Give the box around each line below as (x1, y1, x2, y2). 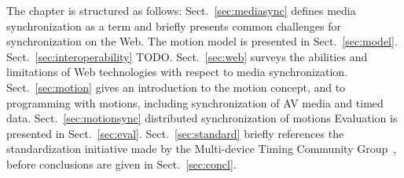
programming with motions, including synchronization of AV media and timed (6, 94, 384, 111)
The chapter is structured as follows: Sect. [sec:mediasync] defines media (6, 2, 356, 18)
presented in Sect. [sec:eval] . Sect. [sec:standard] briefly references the (6, 125, 344, 141)
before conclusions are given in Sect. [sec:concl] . (6, 155, 237, 172)
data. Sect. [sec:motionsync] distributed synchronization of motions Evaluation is (6, 110, 398, 126)
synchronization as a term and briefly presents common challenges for (6, 17, 342, 34)
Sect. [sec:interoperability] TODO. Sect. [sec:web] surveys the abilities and (6, 48, 368, 64)
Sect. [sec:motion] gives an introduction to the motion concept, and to (6, 78, 346, 95)
